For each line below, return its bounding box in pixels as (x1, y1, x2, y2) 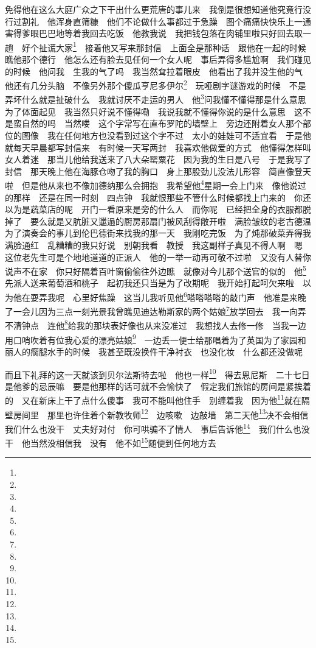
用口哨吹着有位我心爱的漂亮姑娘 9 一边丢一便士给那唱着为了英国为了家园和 (5, 331, 306, 346)
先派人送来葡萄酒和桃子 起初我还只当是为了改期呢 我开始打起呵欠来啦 (5, 276, 294, 289)
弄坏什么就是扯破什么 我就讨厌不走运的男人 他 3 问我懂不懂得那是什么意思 (5, 91, 306, 106)
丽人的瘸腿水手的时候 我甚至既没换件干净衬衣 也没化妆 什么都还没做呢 (5, 345, 303, 357)
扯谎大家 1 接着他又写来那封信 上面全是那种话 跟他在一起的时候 (38, 39, 306, 54)
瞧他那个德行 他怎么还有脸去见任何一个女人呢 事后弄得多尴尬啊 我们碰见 (5, 53, 311, 66)
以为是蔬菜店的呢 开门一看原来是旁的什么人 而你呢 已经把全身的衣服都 (5, 203, 303, 216)
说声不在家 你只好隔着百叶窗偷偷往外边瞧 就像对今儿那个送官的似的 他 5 (5, 263, 306, 277)
